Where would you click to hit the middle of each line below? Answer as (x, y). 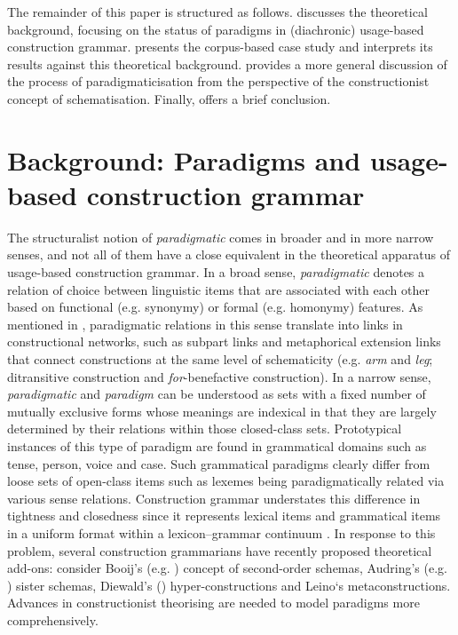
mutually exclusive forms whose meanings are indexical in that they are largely (222, 411)
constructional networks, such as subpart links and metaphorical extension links (224, 341)
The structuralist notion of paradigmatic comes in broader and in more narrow (221, 237)
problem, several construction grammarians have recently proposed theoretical (220, 550)
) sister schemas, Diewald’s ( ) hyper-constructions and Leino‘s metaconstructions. (229, 585)
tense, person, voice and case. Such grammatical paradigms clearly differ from (219, 463)
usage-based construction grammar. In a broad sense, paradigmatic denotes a (216, 272)
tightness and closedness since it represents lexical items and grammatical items (224, 516)
